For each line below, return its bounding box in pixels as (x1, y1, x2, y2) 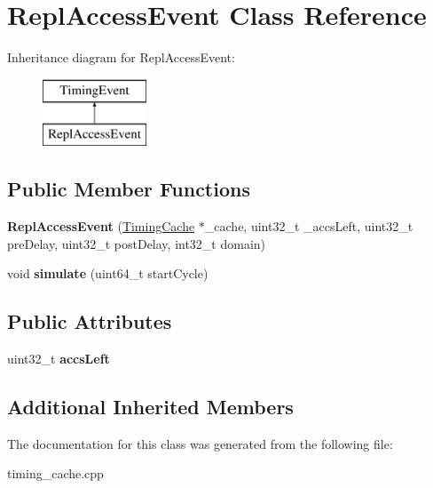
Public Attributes (7, 308, 172, 335)
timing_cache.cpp (7, 464, 104, 483)
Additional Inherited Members (7, 393, 294, 420)
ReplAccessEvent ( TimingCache (7, 217, 195, 236)
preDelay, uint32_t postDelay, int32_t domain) (7, 234, 266, 252)
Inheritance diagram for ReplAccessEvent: (7, 48, 235, 67)
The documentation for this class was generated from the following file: (7, 434, 393, 452)
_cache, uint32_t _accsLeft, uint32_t (204, 217, 413, 236)
